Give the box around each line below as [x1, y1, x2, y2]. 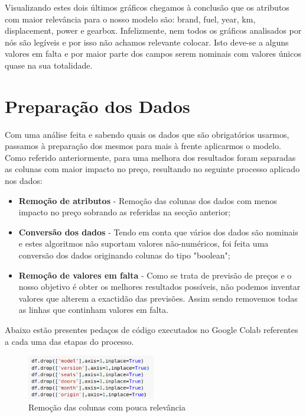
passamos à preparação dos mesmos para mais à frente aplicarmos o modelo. [5, 140, 281, 152]
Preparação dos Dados [5, 93, 190, 118]
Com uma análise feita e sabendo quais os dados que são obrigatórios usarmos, [5, 128, 289, 140]
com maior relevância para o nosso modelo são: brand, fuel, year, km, [5, 12, 256, 25]
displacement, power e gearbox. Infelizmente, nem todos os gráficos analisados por [5, 24, 302, 37]
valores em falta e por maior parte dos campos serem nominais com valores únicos [5, 47, 301, 60]
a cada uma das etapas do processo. [5, 335, 134, 347]
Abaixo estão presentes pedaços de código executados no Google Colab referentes [5, 324, 298, 335]
